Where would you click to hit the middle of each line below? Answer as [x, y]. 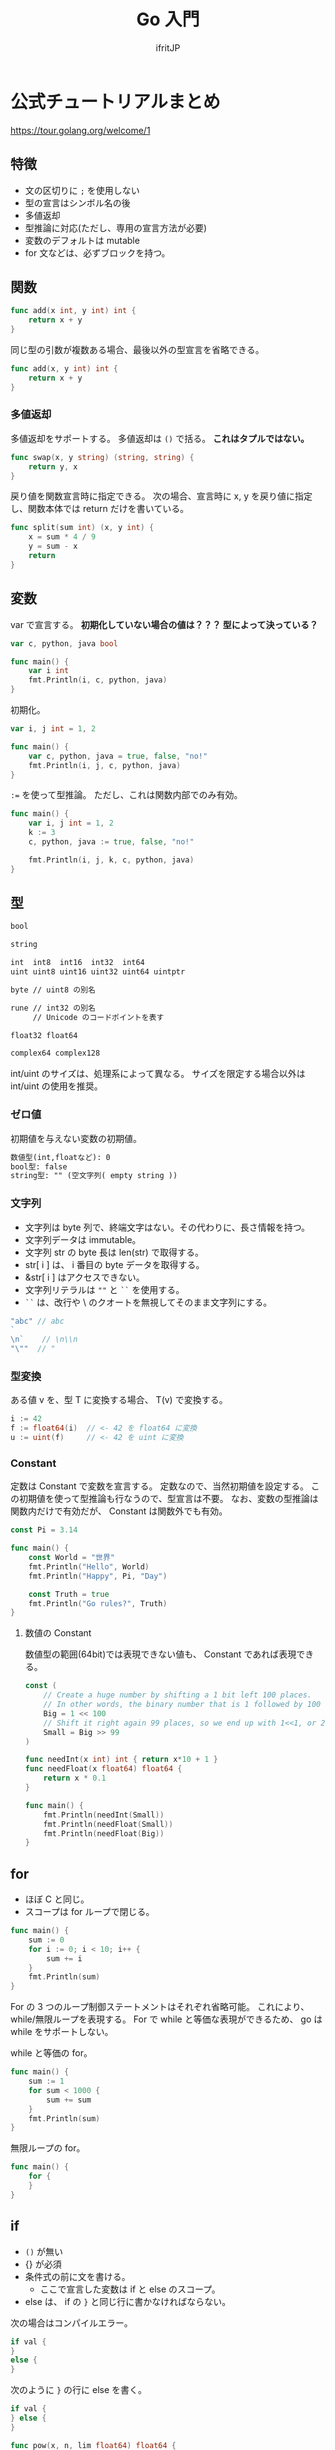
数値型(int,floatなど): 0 [60, 1157]
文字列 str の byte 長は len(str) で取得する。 [114, 1252]
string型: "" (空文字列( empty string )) [94, 1176]
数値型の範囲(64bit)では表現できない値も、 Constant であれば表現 [160, 1654]
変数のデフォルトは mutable [82, 240]
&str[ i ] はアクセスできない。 [84, 1277]
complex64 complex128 [55, 1053]
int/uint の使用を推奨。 [56, 1086]
